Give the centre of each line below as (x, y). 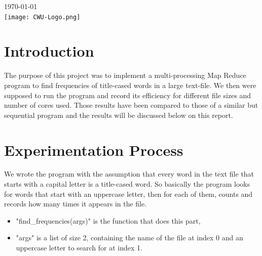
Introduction (49, 51)
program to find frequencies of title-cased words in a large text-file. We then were (130, 85)
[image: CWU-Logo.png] (42, 17)
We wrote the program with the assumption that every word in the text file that (129, 174)
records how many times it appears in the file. (76, 204)
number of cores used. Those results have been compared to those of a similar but (131, 105)
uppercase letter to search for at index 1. (79, 248)
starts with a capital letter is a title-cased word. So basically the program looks (127, 184)
